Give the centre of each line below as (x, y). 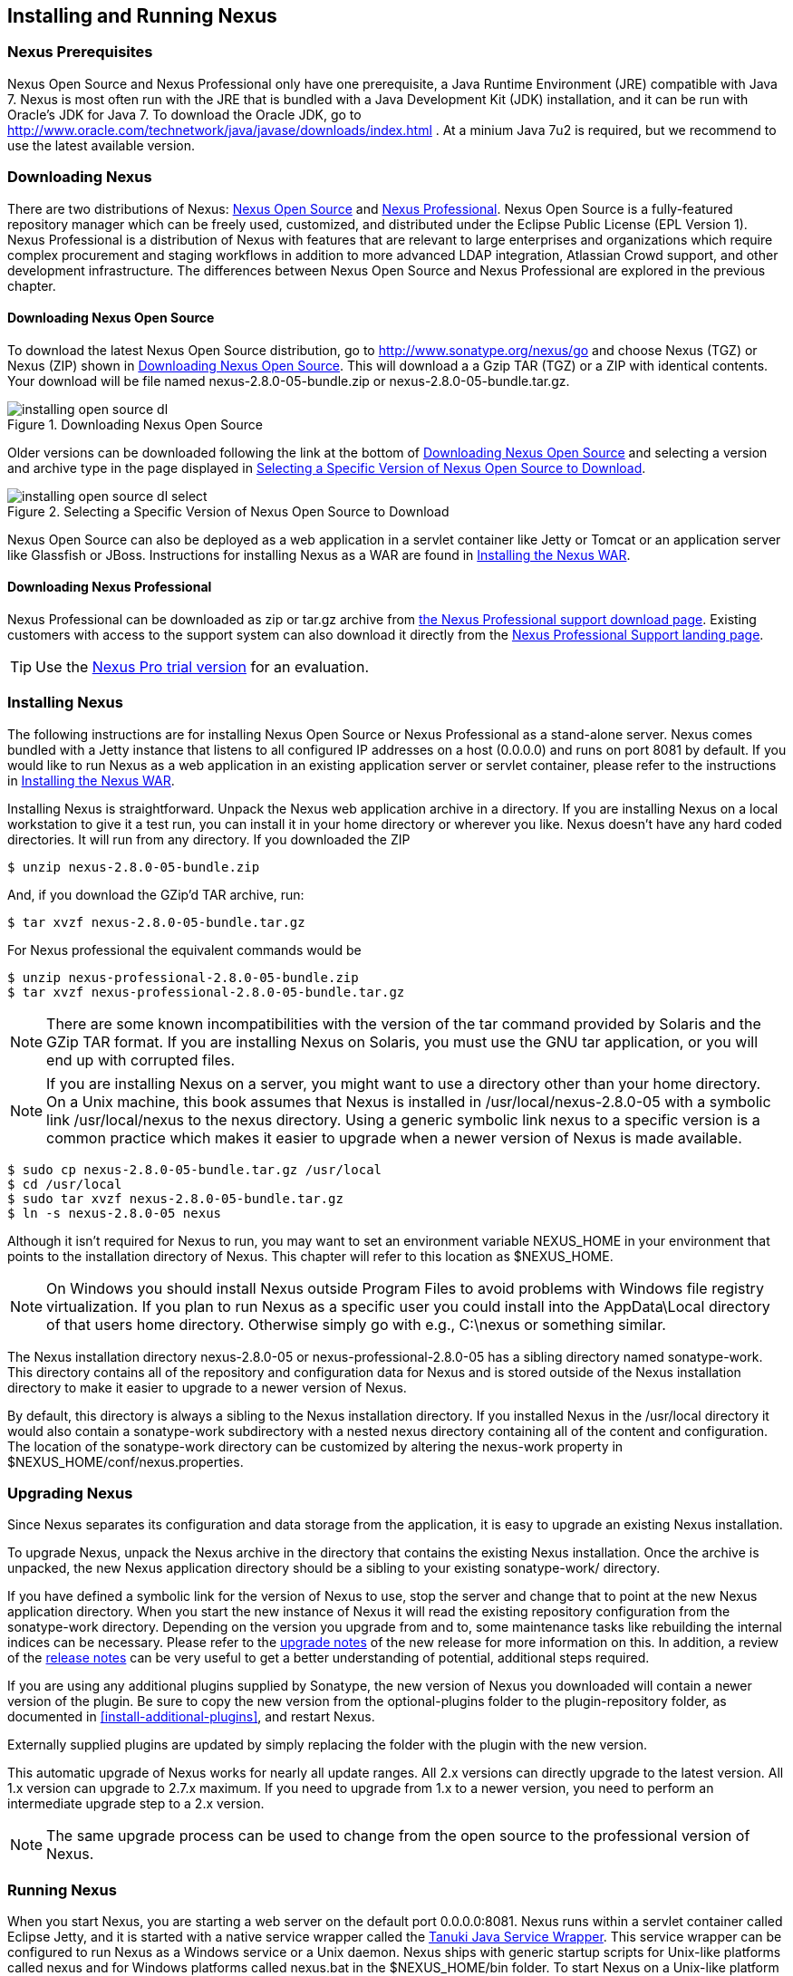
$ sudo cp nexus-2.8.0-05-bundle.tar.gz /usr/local (195, 1169)
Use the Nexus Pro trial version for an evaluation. (202, 666)
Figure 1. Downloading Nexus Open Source (135, 424)
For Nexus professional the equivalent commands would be (184, 949)
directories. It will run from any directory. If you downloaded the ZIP (209, 839)
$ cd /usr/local (65, 1184)
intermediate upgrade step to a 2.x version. (136, 1804)
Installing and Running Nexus (142, 16)
